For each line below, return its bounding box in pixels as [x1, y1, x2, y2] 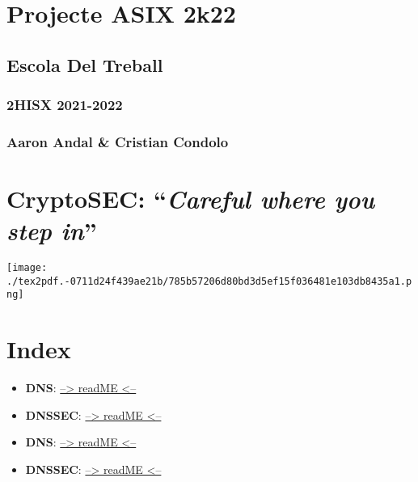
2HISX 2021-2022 [6, 95, 123, 115]
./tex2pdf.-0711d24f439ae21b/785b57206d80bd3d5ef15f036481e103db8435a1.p [6, 275, 412, 287]
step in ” [6, 214, 97, 247]
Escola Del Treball [6, 52, 163, 77]
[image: [6, 262, 48, 274]
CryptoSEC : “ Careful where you [6, 182, 375, 216]
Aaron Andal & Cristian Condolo [6, 131, 229, 151]
